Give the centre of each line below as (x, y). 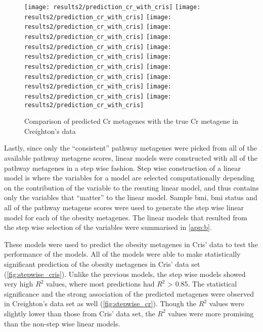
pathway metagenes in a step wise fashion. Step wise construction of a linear (122, 168)
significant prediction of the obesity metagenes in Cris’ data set (102, 264)
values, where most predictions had (100, 284)
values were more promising (211, 313)
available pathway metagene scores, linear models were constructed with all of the (131, 158)
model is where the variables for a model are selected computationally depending (129, 178)
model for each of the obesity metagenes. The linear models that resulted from (126, 217)
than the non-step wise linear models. (62, 323)
